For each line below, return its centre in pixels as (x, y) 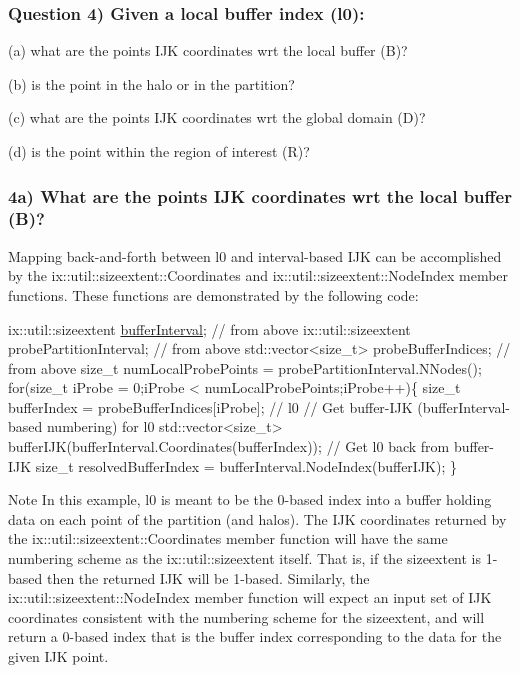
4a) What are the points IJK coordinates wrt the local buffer (260, 195)
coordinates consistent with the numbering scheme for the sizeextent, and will (246, 616)
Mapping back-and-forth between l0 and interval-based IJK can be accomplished (255, 255)
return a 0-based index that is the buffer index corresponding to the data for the (255, 636)
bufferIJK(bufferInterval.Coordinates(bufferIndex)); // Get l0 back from (229, 446)
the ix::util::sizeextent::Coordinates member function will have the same (228, 538)
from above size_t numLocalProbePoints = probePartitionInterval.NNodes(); (245, 367)
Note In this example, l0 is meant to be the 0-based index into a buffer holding (250, 499)
